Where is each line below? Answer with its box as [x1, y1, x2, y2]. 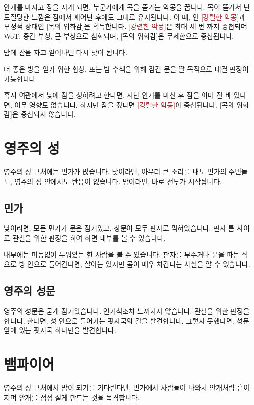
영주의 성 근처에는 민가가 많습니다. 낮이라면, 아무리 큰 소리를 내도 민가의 [4, 166, 227, 177]
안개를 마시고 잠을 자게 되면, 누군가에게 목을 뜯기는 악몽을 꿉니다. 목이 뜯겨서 [4, 2, 242, 12]
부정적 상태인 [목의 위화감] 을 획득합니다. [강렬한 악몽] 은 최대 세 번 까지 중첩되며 [4, 21, 247, 31]
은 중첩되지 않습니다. [12, 109, 76, 119]
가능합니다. [4, 73, 38, 83]
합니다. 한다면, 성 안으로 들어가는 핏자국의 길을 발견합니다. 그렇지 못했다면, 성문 [4, 315, 250, 325]
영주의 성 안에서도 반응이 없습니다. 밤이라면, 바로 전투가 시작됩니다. [14, 176, 222, 186]
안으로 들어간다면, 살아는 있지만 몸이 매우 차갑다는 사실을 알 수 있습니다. [27, 259, 250, 269]
